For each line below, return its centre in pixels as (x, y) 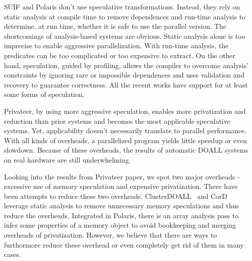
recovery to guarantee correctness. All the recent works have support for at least (126, 84)
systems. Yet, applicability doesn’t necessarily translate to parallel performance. (125, 130)
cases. (13, 254)
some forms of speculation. (44, 94)
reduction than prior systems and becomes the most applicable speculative (117, 121)
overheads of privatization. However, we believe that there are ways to (111, 235)
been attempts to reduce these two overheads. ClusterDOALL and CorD (116, 196)
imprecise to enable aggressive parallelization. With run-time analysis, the (116, 45)
